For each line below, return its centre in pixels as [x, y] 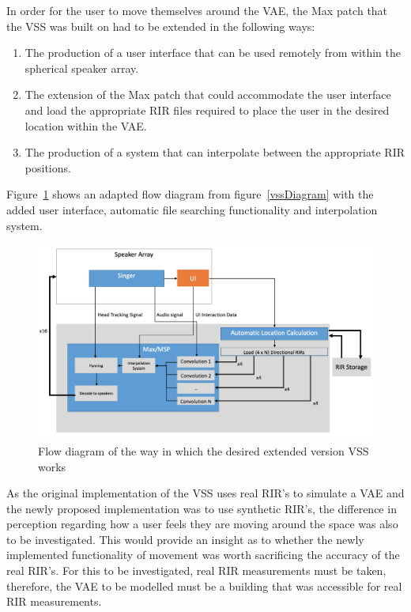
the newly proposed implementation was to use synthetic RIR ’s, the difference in [202, 508]
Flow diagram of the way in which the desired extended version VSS [204, 450]
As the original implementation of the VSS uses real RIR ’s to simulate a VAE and [205, 493]
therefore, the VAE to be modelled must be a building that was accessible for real [204, 586]
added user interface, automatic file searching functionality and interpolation [192, 209]
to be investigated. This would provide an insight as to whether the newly [185, 539]
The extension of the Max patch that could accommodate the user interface [208, 94]
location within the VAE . [86, 125]
